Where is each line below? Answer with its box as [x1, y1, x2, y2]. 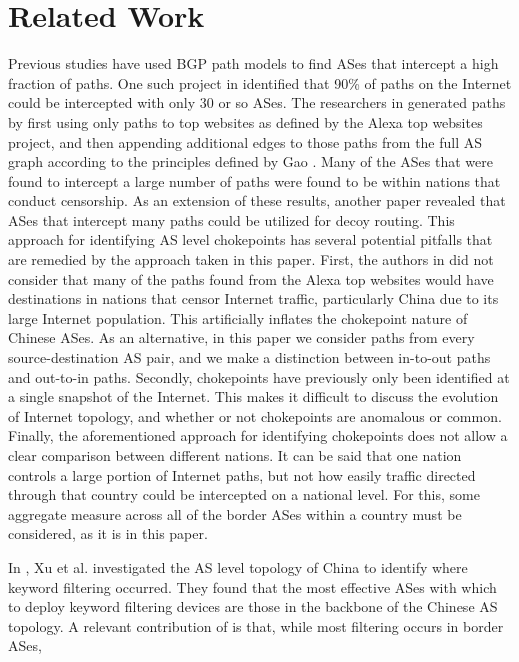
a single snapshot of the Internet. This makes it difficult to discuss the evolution [8, 386, 499, 407]
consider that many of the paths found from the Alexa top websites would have [8, 268, 494, 289]
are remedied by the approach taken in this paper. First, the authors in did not [8, 249, 494, 270]
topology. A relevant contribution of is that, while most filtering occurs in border [8, 615, 504, 636]
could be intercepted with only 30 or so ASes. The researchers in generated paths [8, 92, 506, 113]
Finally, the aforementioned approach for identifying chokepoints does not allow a [8, 425, 508, 446]
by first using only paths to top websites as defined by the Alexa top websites [8, 111, 483, 132]
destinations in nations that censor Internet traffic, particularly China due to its [8, 288, 499, 309]
